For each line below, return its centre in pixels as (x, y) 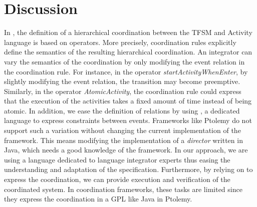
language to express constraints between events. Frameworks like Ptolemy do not (128, 120)
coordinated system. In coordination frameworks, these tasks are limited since (123, 189)
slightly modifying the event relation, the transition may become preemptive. (122, 81)
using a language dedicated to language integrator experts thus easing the (117, 159)
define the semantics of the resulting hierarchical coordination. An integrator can (128, 52)
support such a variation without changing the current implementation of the (122, 130)
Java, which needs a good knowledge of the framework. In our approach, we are (126, 150)
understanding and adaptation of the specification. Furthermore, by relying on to (128, 169)
